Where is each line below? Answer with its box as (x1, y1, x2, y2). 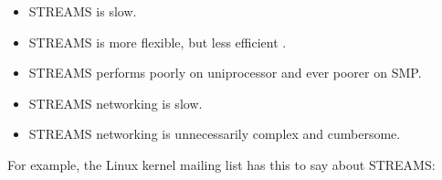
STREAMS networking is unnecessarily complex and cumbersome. (28, 124, 401, 143)
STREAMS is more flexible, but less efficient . (28, 32, 287, 51)
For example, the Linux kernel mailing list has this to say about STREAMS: (7, 154, 436, 174)
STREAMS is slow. (28, 2, 137, 20)
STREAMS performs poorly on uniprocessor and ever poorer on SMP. (28, 63, 422, 82)
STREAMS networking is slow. (28, 93, 203, 112)
